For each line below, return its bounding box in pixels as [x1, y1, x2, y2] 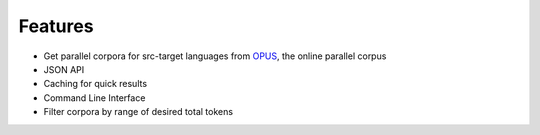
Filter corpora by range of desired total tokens [43, 106, 234, 118]
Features [18, 15, 94, 37]
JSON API [43, 63, 85, 75]
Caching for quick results [43, 78, 148, 90]
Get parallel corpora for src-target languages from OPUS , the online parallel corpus [43, 50, 387, 62]
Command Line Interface [43, 91, 146, 104]
